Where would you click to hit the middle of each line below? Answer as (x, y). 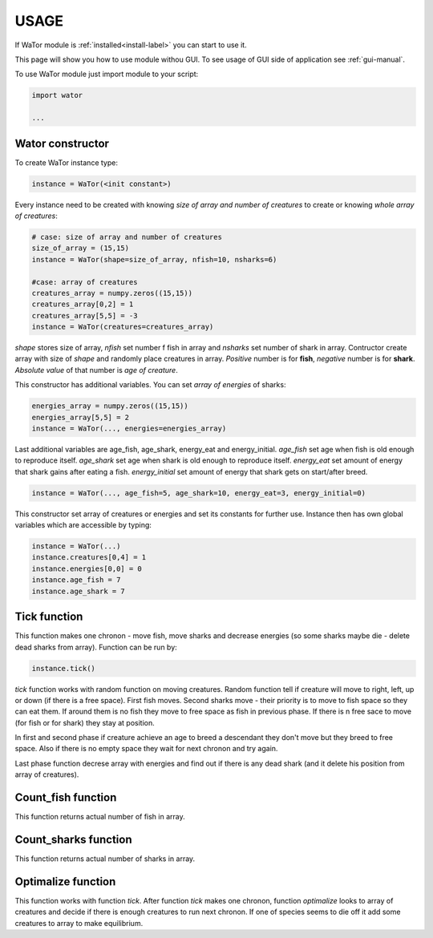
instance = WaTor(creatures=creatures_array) (123, 327)
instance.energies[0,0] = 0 (87, 568)
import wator (57, 95)
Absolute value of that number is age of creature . (96, 370)
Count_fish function (66, 798)
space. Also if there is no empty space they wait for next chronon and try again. (146, 749)
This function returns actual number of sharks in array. (105, 859)
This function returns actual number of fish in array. (100, 817)
